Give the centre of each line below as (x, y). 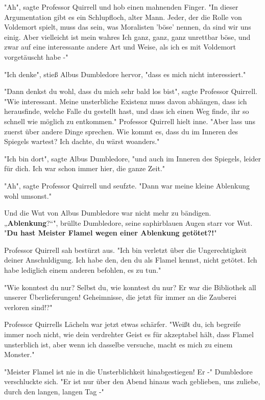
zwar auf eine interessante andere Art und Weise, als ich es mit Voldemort (120, 47)
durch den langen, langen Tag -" (54, 391)
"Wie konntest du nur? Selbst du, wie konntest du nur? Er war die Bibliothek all (130, 287)
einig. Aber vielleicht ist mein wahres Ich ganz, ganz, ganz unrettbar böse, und (127, 37)
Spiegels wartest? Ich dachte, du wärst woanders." (82, 141)
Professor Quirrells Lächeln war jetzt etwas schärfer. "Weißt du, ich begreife (123, 324)
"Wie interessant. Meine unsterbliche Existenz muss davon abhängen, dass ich (126, 101)
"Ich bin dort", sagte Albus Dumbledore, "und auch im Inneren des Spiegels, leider (132, 158)
